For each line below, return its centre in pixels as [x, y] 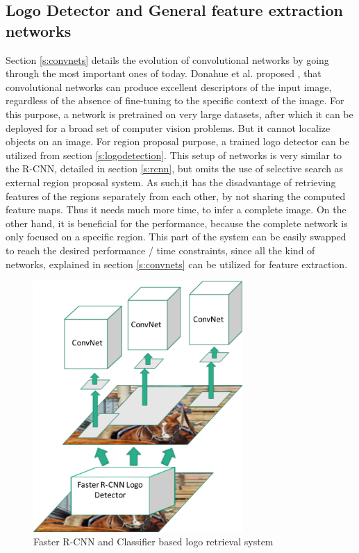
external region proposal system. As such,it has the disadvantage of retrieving [171, 182]
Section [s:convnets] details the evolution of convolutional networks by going [167, 59]
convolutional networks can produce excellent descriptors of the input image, [169, 86]
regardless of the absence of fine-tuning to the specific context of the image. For [175, 100]
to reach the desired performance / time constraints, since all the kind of [160, 250]
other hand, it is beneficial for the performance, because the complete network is [177, 223]
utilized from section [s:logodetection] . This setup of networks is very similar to [174, 155]
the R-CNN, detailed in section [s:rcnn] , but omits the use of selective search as [175, 168]
